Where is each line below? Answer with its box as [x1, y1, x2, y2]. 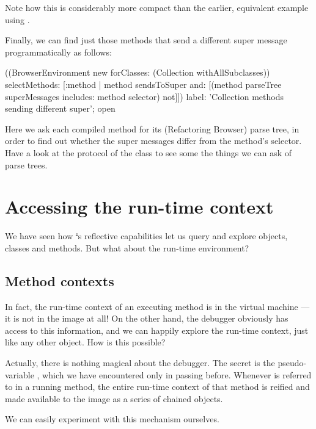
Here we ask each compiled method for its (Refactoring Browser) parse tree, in [5, 122, 299, 135]
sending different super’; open [5, 102, 116, 115]
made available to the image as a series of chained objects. [5, 392, 223, 405]
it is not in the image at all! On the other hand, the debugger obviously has [5, 312, 288, 325]
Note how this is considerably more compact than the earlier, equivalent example [5, 1, 309, 13]
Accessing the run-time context [5, 194, 274, 219]
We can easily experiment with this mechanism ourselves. [5, 413, 219, 425]
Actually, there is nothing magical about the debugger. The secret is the [5, 356, 275, 369]
